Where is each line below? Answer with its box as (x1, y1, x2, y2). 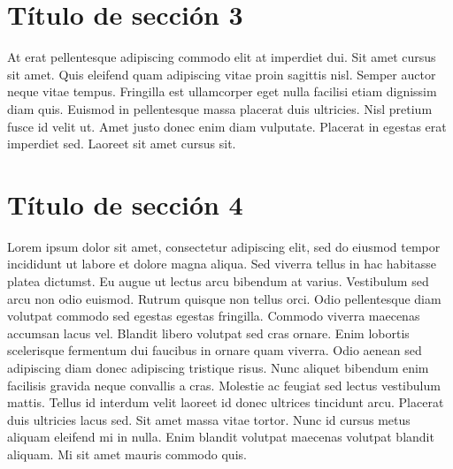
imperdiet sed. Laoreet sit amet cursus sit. (7, 134, 236, 153)
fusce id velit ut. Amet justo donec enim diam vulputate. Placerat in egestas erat (7, 117, 447, 135)
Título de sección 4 (7, 185, 243, 222)
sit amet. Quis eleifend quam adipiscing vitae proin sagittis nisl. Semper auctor (7, 64, 436, 83)
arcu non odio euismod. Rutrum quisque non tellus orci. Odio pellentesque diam (7, 289, 441, 307)
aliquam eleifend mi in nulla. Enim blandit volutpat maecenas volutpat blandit (7, 427, 434, 446)
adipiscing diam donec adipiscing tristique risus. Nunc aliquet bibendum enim (7, 358, 429, 376)
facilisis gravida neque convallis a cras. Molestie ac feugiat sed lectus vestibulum (7, 375, 441, 394)
